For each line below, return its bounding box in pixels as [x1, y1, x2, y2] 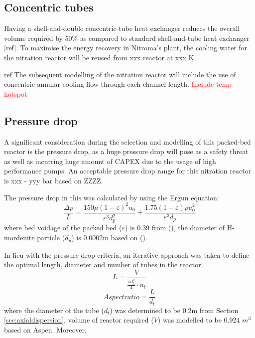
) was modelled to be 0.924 [157, 315, 240, 325]
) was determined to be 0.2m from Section [110, 305, 239, 315]
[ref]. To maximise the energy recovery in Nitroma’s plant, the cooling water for [4, 42, 248, 53]
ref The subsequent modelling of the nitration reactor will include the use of [4, 69, 236, 79]
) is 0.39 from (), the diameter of [125, 222, 225, 233]
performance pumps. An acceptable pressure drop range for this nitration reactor [4, 166, 252, 176]
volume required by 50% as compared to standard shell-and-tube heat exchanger [4, 32, 250, 43]
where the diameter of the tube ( [4, 305, 104, 315]
